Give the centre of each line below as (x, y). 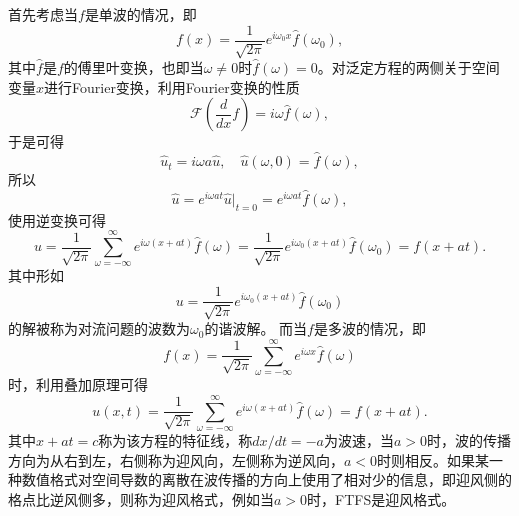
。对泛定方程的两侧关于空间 (408, 67)
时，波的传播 (469, 440)
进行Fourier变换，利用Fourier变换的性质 (172, 86)
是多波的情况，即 (369, 328)
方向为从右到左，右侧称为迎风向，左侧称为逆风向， (176, 459)
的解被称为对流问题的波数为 (99, 328)
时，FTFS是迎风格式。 (381, 498)
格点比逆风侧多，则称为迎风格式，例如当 (141, 498)
